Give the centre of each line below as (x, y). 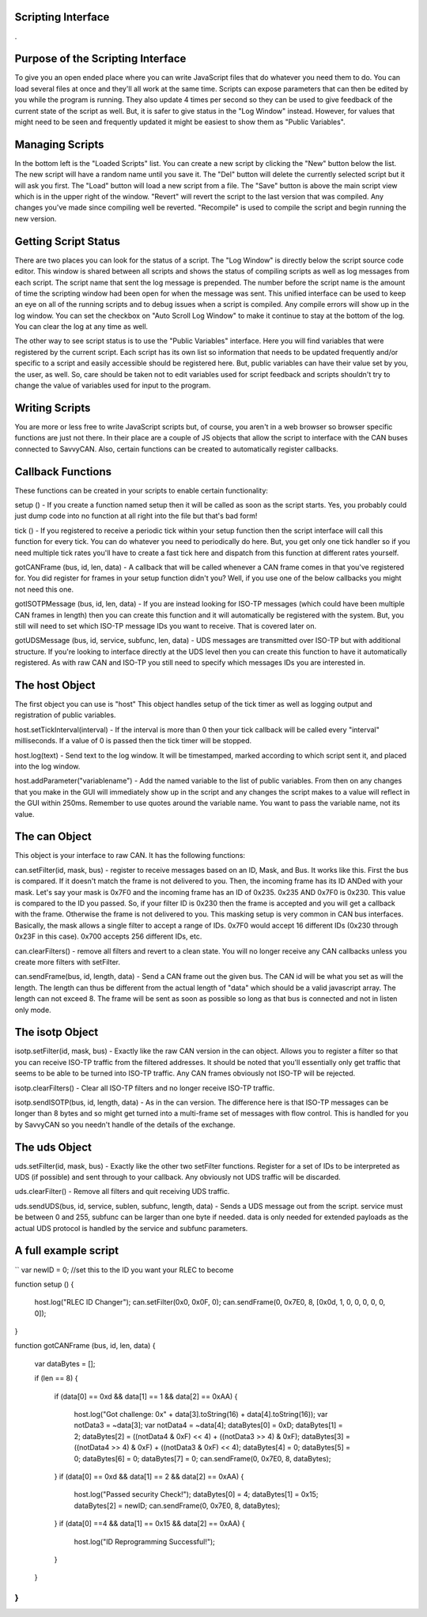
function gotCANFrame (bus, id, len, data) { (85, 1346)
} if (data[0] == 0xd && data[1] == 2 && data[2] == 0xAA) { (149, 1476)
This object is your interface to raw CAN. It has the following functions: (130, 856)
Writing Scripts (53, 408)
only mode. (33, 1010)
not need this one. (44, 589)
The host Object (55, 685)
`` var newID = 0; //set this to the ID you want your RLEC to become (124, 1270)
